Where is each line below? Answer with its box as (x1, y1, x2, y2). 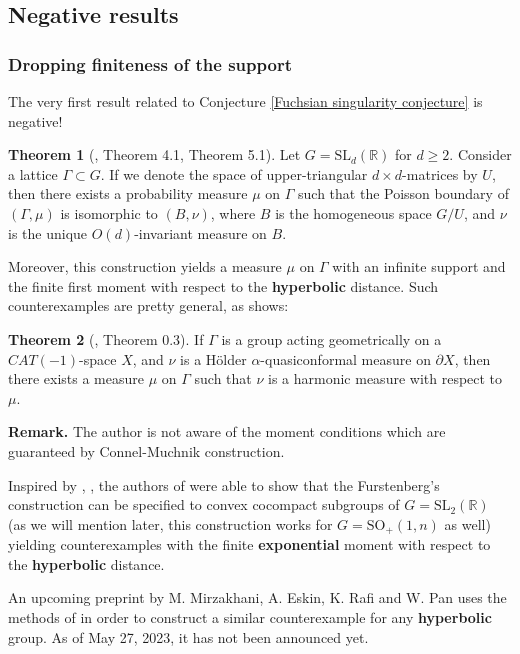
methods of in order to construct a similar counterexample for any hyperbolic (8, 606, 492, 627)
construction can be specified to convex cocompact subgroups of (8, 494, 400, 515)
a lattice (8, 163, 58, 184)
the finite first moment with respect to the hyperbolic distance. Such (8, 275, 439, 296)
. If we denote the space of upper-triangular (100, 163, 368, 184)
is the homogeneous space (275, 202, 432, 223)
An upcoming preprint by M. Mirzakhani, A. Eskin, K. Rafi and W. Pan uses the (8, 587, 507, 608)
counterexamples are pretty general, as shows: (8, 295, 289, 316)
